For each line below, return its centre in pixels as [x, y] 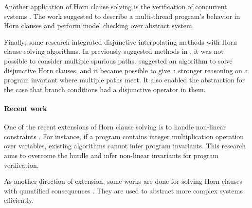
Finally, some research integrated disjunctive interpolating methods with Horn [121, 41]
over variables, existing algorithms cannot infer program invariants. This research [125, 146]
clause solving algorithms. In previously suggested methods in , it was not [114, 51]
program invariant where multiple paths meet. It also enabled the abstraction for [125, 80]
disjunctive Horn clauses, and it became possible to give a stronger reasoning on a [126, 70]
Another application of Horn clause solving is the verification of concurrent [116, 6]
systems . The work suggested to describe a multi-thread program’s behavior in [122, 16]
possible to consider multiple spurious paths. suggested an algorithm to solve [118, 60]
